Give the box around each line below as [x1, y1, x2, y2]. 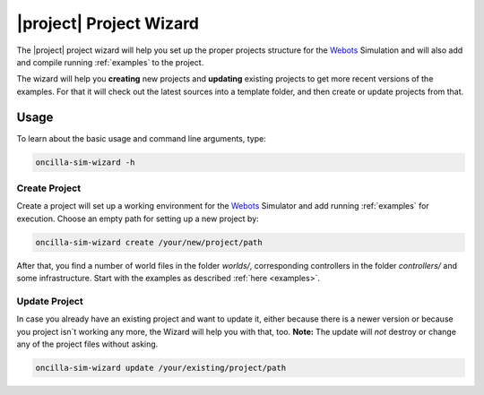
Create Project [16, 182, 81, 194]
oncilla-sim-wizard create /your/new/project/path [35, 237, 264, 247]
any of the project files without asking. [16, 339, 159, 349]
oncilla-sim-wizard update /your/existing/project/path [35, 363, 287, 373]
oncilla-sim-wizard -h [35, 157, 135, 167]
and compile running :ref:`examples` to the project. [16, 56, 204, 67]
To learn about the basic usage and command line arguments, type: [16, 133, 266, 143]
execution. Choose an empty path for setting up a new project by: [16, 213, 259, 224]
